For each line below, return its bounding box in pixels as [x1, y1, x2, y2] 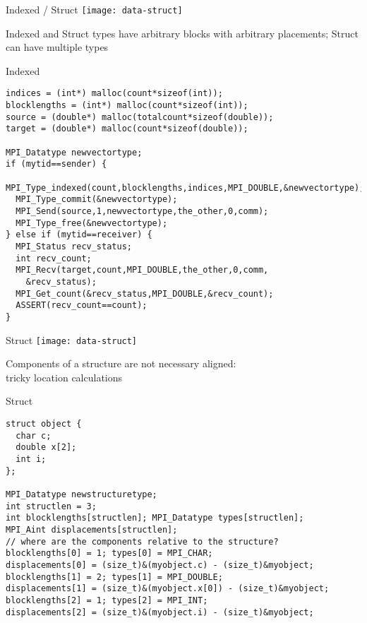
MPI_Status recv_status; [16, 241, 132, 251]
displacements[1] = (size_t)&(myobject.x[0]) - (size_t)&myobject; [6, 583, 330, 594]
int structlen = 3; [6, 501, 97, 511]
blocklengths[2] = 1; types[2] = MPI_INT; [6, 595, 208, 605]
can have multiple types [6, 40, 109, 54]
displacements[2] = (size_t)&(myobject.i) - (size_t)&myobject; [6, 607, 314, 617]
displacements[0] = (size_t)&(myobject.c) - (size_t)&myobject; [6, 559, 314, 570]
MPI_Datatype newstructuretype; [6, 489, 157, 499]
